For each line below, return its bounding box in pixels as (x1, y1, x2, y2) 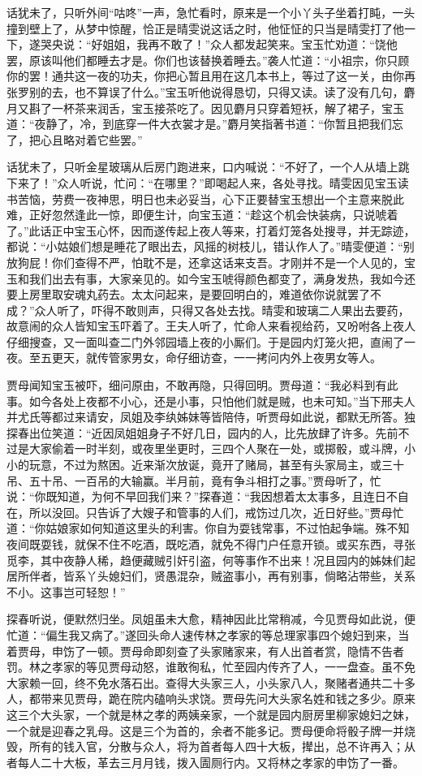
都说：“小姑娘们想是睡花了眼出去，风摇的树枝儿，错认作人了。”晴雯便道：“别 (6, 238, 415, 255)
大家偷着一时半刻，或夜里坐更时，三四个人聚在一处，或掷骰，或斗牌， (28, 440, 404, 457)
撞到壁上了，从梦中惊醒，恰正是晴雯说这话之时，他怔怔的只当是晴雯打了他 (6, 19, 404, 37)
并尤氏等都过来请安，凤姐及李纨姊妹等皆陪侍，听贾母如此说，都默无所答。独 (6, 408, 416, 425)
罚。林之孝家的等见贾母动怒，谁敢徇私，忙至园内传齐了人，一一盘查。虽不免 (6, 658, 416, 675)
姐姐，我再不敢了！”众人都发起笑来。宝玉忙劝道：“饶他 (102, 36, 398, 53)
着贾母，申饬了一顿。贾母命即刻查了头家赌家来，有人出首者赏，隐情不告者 (6, 642, 404, 659)
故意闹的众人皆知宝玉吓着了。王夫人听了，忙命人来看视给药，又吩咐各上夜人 (6, 317, 416, 334)
